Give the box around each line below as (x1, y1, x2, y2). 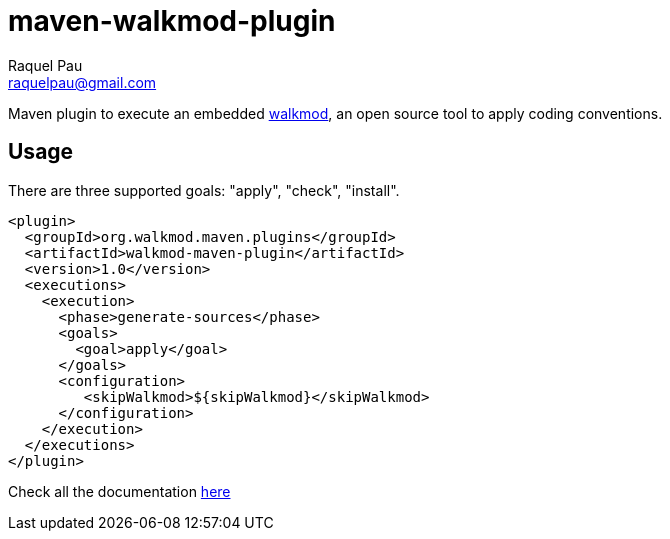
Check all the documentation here (8, 482, 231, 500)
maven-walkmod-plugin (8, 4, 336, 38)
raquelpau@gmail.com (8, 73, 157, 91)
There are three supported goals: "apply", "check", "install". (8, 181, 400, 199)
